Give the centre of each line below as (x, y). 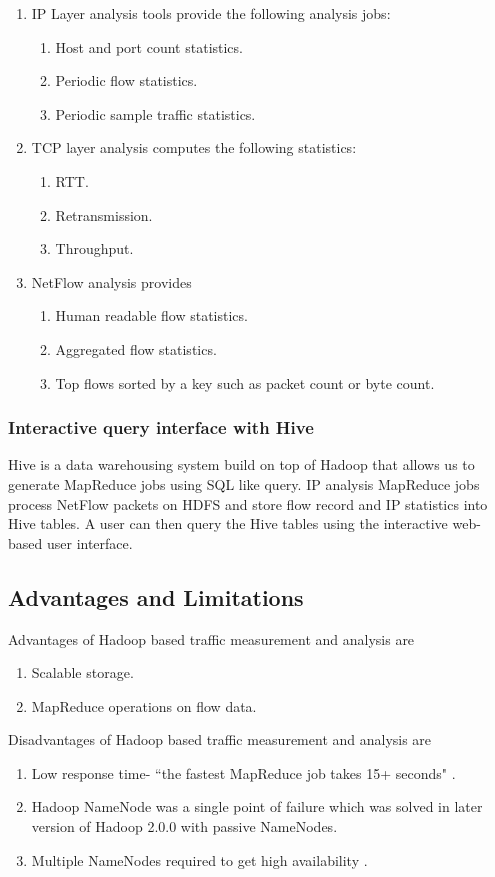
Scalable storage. (82, 672)
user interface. (89, 542)
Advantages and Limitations (156, 596)
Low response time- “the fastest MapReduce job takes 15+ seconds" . (243, 772)
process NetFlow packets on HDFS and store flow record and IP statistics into (248, 503)
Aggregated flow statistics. (136, 348)
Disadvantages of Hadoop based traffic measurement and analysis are (220, 739)
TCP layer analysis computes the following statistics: (194, 147)
